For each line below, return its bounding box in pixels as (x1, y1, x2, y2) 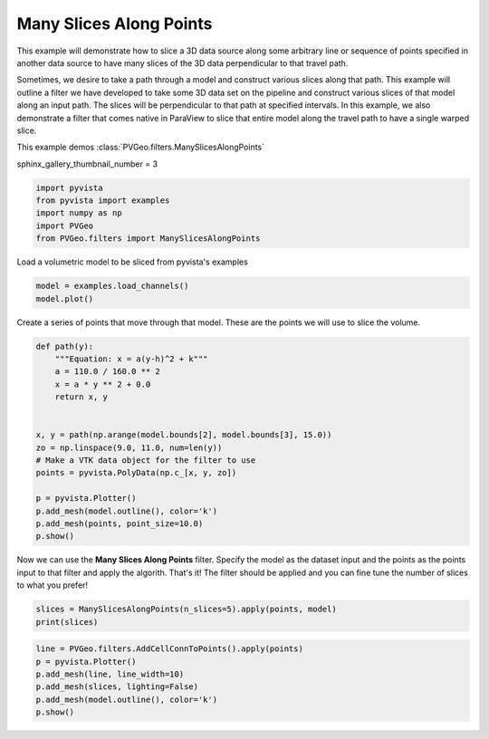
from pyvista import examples (35, 196, 170, 206)
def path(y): (35, 341, 94, 351)
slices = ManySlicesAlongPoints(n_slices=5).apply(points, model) (35, 604, 337, 615)
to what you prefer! (16, 580, 89, 590)
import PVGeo (35, 220, 94, 231)
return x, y (54, 392, 109, 402)
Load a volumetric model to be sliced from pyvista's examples (16, 256, 248, 267)
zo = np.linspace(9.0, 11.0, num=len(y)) (35, 442, 223, 453)
